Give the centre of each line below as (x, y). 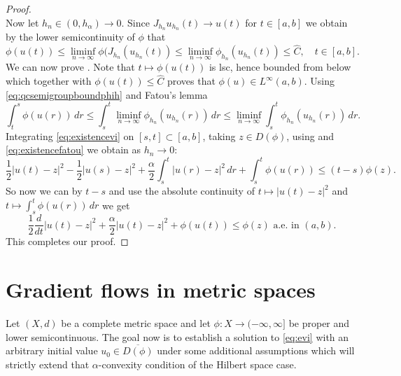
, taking (219, 135)
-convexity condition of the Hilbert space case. (197, 364)
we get (116, 205)
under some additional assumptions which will (256, 350)
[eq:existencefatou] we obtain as (73, 149)
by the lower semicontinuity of (70, 37)
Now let (22, 22)
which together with (49, 81)
